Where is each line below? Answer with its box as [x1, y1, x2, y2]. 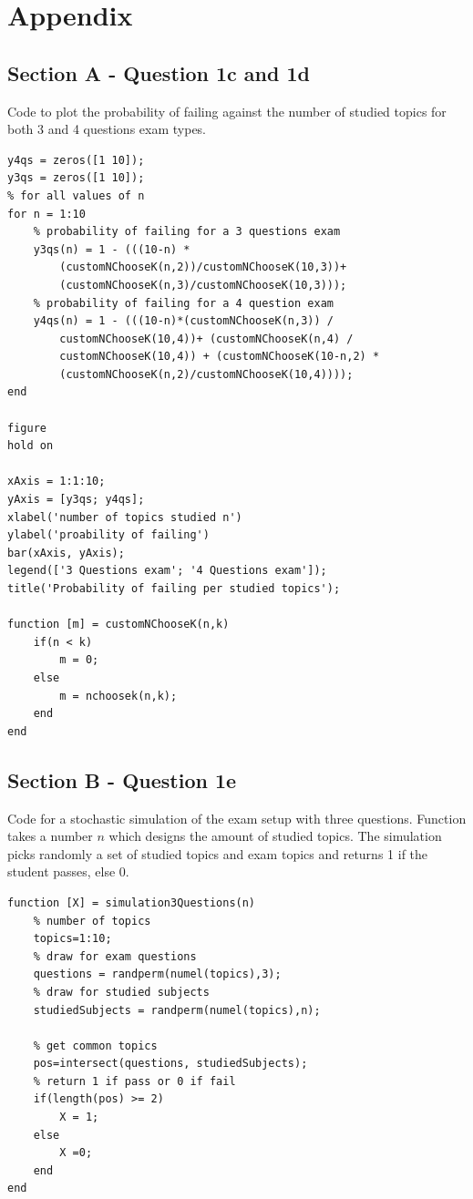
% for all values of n [7, 189, 145, 202]
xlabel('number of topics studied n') [7, 510, 242, 524]
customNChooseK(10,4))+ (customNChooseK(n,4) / [59, 332, 354, 345]
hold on [7, 439, 54, 453]
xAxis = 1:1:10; [7, 475, 106, 488]
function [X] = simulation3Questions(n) [7, 896, 256, 909]
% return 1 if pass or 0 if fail [33, 1074, 236, 1088]
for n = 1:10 [7, 207, 86, 220]
